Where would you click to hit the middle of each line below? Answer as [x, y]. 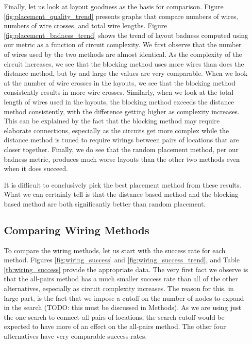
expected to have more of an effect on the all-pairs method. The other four [115, 326]
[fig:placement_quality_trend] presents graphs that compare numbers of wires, [121, 16]
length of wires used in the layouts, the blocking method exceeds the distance [119, 101]
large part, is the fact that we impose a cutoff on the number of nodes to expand [124, 298]
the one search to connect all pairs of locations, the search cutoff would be [114, 317]
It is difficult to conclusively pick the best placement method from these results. [123, 184]
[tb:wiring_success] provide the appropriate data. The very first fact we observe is [126, 269]
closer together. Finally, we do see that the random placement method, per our [121, 149]
